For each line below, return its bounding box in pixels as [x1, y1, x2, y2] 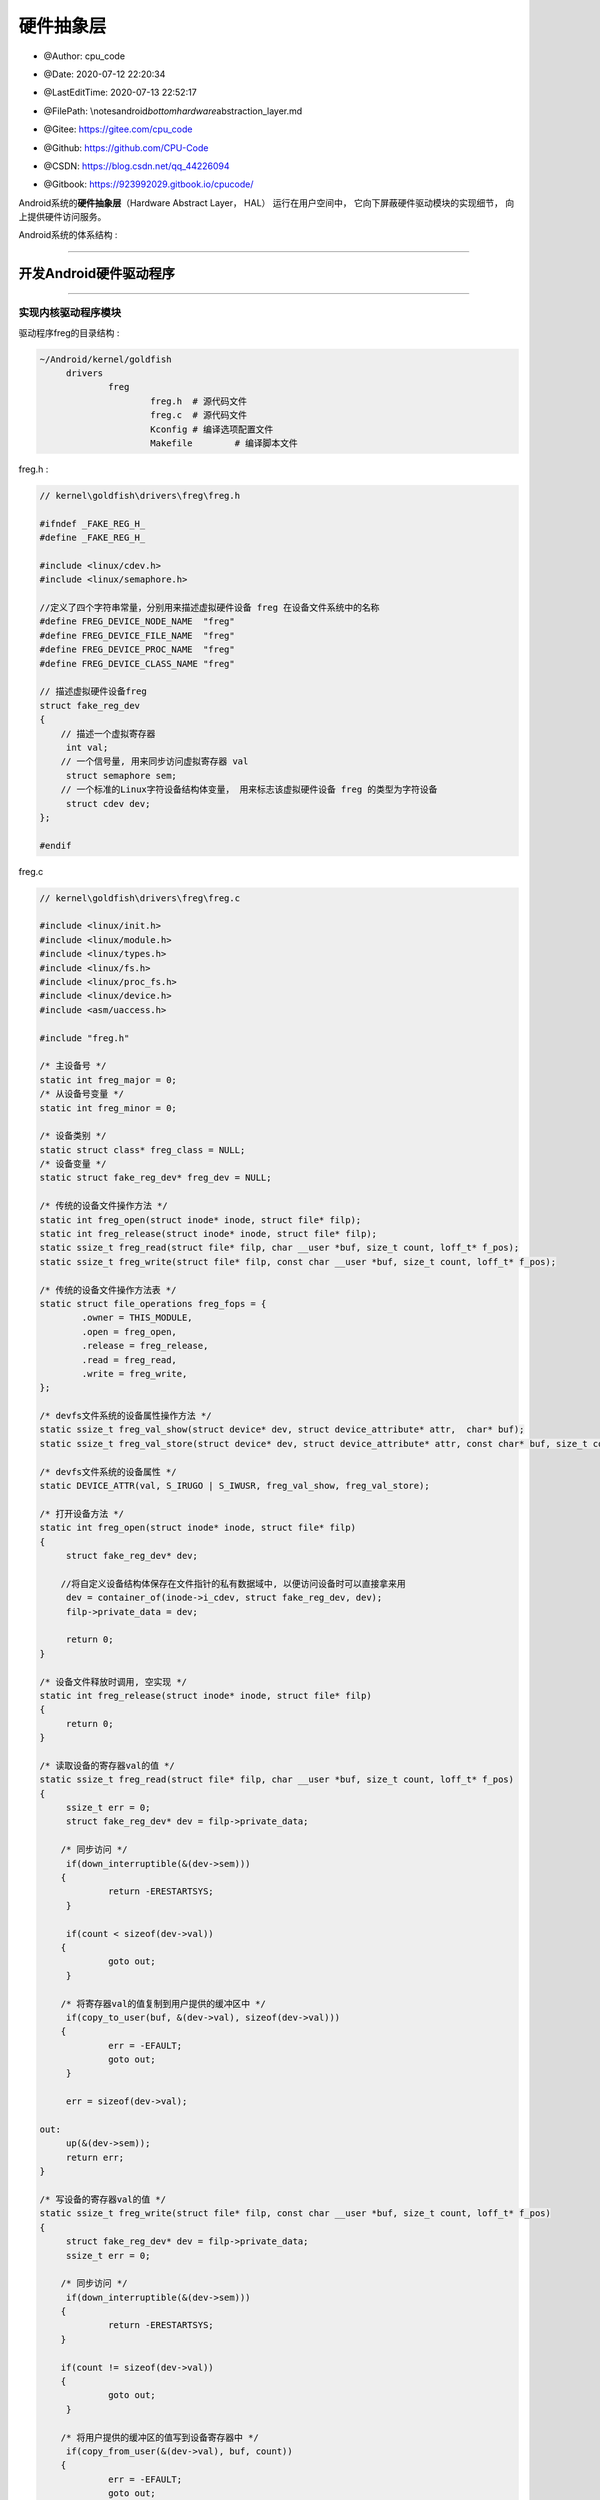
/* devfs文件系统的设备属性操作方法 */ [39, 1410, 212, 1422]
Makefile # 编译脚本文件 [150, 437, 299, 449]
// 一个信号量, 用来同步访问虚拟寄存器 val [60, 756, 249, 767]
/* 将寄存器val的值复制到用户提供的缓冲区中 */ [60, 1998, 267, 2009]
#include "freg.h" [39, 1032, 130, 1044]
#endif [39, 840, 72, 851]
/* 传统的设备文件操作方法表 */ [39, 1284, 177, 1295]
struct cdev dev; [65, 798, 151, 809]
